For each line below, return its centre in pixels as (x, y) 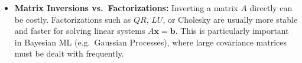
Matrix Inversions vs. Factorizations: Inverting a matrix (126, 8)
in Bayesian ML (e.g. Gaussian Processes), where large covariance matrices (151, 42)
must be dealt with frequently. (69, 53)
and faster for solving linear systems (80, 31)
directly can (271, 8)
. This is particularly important (232, 31)
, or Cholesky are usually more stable (230, 19)
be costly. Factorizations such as (73, 19)
